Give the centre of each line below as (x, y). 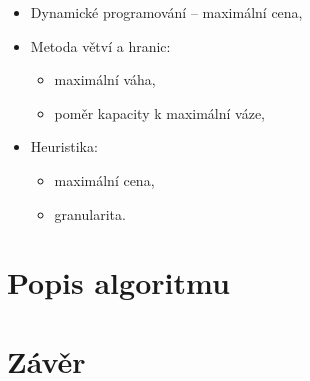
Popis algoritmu (118, 282)
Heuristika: (64, 146)
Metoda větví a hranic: (100, 45)
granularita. (90, 213)
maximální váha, (105, 79)
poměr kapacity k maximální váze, (160, 112)
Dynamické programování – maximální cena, (166, 12)
